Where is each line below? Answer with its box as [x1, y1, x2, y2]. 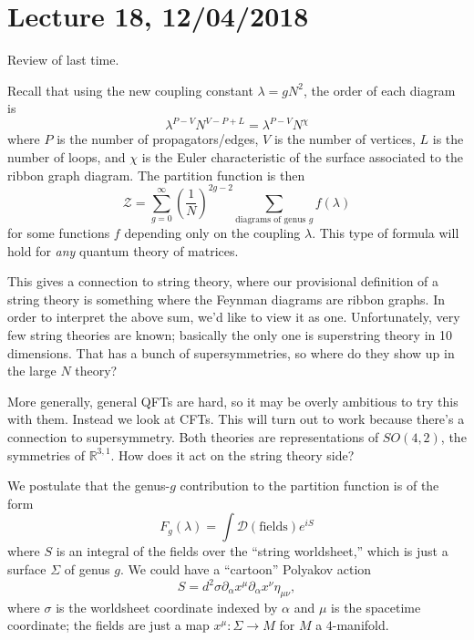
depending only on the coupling [124, 223, 301, 243]
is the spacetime [331, 597, 421, 616]
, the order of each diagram [303, 80, 456, 99]
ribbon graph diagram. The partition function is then [7, 165, 305, 184]
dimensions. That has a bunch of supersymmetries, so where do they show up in [7, 343, 455, 362]
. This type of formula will [312, 223, 459, 243]
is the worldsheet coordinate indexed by [56, 597, 278, 616]
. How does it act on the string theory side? [110, 445, 355, 464]
